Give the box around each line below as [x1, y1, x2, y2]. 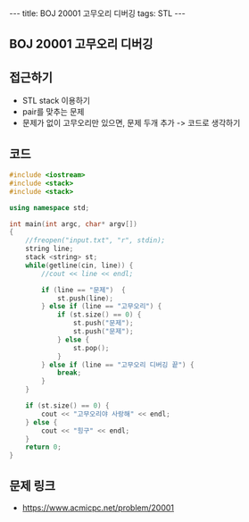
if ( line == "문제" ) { [41, 285, 127, 294]
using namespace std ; [9, 203, 90, 212]
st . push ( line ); [56, 293, 114, 303]
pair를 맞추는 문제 [21, 106, 85, 117]
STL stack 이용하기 [21, 96, 91, 106]
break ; [56, 368, 82, 377]
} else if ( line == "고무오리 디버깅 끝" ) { [41, 360, 195, 369]
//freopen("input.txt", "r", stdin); [25, 236, 166, 245]
